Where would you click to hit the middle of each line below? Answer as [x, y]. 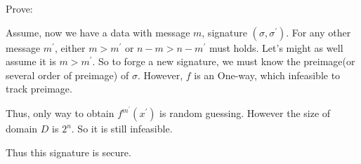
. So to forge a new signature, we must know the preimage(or [224, 61]
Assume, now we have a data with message [98, 32]
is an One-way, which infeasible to [267, 75]
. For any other [319, 32]
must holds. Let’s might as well [276, 47]
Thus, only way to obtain [60, 113]
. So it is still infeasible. [122, 129]
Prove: [19, 8]
